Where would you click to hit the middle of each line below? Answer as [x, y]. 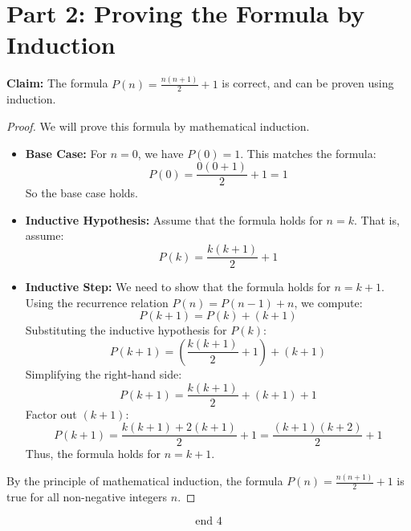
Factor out [51, 413]
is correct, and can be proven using [308, 83]
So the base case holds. [82, 193]
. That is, [376, 219]
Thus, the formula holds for [93, 454]
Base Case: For [66, 153]
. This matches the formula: [308, 153]
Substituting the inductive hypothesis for [126, 330]
